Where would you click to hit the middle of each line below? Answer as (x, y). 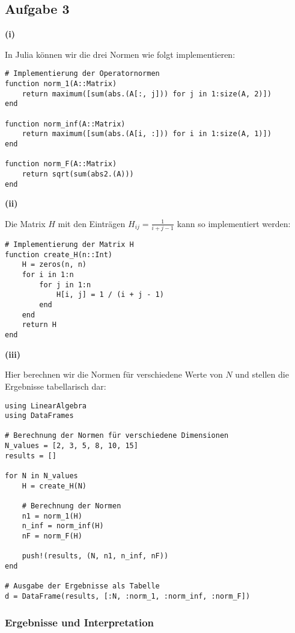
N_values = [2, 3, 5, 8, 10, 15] (71, 446)
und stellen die (262, 374)
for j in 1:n (65, 285)
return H (39, 325)
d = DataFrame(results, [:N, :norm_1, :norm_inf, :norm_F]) (128, 596)
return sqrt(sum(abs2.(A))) (78, 174)
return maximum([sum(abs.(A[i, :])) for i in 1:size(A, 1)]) (147, 134)
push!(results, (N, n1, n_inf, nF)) (95, 556)
